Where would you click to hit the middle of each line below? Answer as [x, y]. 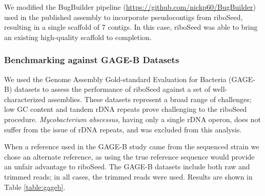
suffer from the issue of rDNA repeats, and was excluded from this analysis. [123, 129]
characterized [25, 99]
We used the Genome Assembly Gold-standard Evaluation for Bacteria [115, 79]
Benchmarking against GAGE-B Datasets [92, 60]
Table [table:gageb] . [35, 187]
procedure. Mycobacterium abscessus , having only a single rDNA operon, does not [132, 119]
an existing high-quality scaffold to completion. [78, 37]
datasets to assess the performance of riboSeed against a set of [113, 89]
